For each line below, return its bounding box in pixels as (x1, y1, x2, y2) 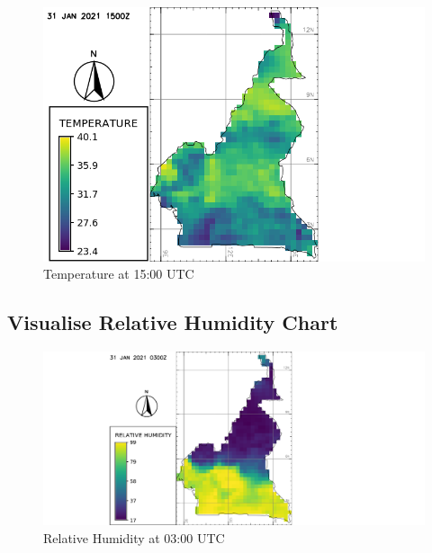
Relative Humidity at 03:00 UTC (43, 529, 225, 547)
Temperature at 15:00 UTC (43, 264, 194, 283)
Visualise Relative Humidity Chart (7, 308, 338, 336)
